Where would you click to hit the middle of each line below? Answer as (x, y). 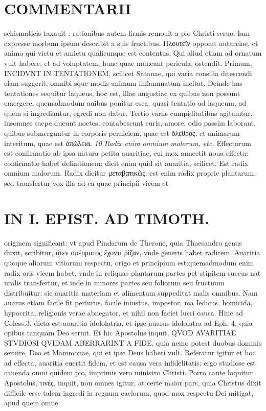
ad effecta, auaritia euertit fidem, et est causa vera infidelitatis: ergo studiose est (130, 362)
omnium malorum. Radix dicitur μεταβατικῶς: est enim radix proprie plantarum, (130, 173)
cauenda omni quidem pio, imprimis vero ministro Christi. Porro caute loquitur (129, 372)
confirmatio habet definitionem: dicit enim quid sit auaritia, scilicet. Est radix (126, 163)
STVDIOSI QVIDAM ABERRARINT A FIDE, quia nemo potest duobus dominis (133, 342)
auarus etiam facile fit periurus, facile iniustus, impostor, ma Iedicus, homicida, (128, 303)
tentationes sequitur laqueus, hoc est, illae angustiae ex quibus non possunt (122, 93)
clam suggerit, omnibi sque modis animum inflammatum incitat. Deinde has (123, 83)
